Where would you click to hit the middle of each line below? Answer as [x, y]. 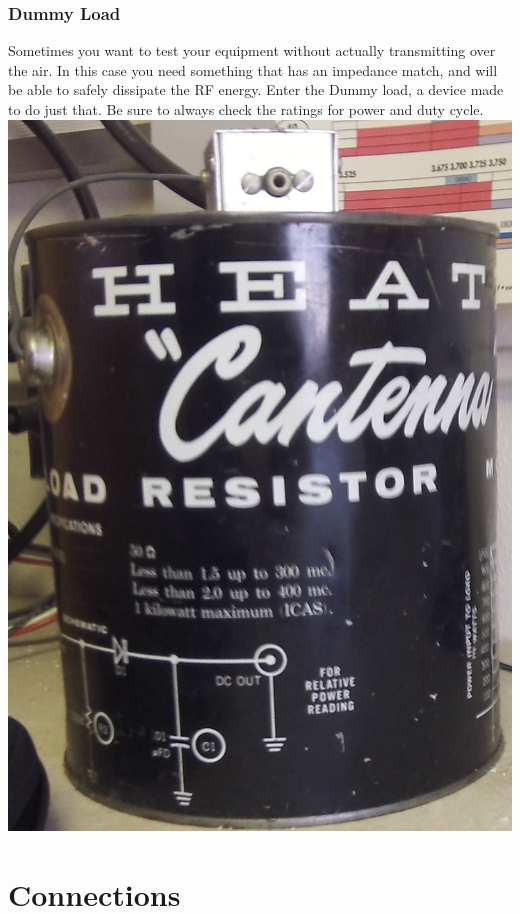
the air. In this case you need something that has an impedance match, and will [253, 69]
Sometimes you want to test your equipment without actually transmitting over [252, 50]
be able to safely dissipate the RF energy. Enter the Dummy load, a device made [256, 89]
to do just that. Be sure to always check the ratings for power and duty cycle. [246, 109]
